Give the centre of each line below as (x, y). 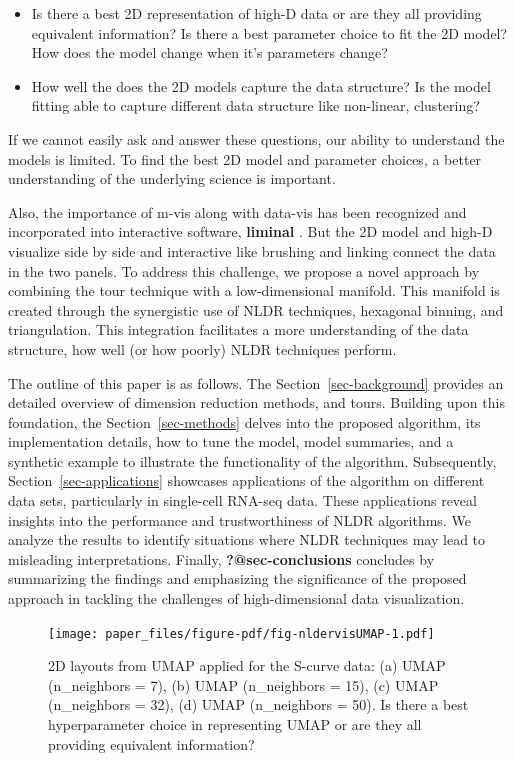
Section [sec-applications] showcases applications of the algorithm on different (246, 480)
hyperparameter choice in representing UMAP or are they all (235, 724)
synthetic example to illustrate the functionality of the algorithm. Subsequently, (252, 460)
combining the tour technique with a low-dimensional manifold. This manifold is (254, 290)
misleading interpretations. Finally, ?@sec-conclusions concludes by (221, 558)
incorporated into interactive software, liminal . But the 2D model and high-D (250, 231)
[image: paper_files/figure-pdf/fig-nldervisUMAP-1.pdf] (241, 633)
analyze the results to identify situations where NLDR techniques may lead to (247, 539)
